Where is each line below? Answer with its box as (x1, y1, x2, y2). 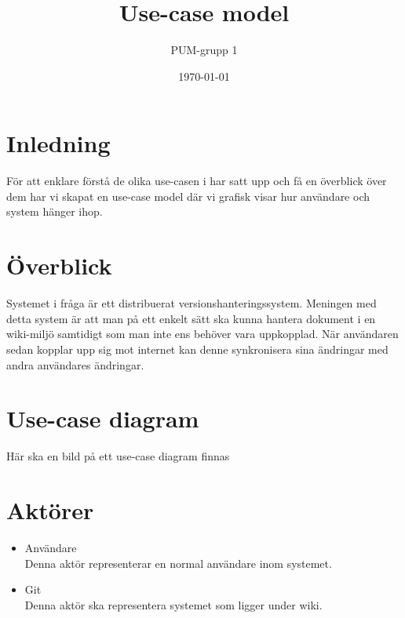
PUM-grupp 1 (170, 42, 238, 58)
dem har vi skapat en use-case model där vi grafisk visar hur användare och (6, 187, 370, 204)
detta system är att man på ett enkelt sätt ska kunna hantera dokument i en (6, 310, 376, 326)
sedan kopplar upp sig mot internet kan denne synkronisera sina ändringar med (6, 340, 389, 357)
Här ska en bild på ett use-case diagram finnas (6, 448, 230, 464)
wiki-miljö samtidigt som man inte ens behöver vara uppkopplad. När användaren (6, 325, 399, 342)
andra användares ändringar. (6, 356, 144, 373)
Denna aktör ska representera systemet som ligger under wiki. (24, 596, 323, 613)
